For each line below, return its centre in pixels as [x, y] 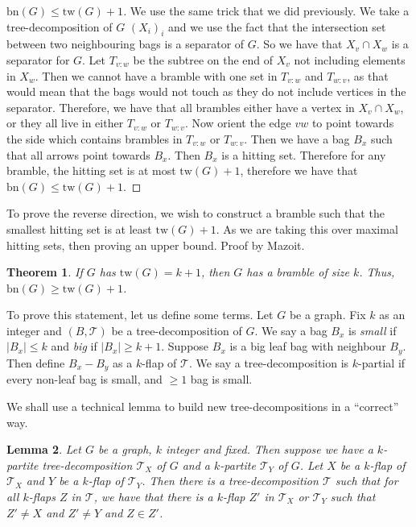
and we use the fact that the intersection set [277, 26]
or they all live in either [65, 123]
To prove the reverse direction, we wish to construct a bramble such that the [196, 213]
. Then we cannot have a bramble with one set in [156, 75]
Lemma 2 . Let [44, 449]
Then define [36, 362]
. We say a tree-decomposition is [269, 362]
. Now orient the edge [238, 123]
